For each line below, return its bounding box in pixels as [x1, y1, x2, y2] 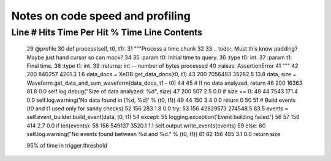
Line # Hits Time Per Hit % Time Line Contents [11, 27, 202, 38]
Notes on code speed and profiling [11, 9, 191, 23]
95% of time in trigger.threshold [26, 141, 107, 149]
